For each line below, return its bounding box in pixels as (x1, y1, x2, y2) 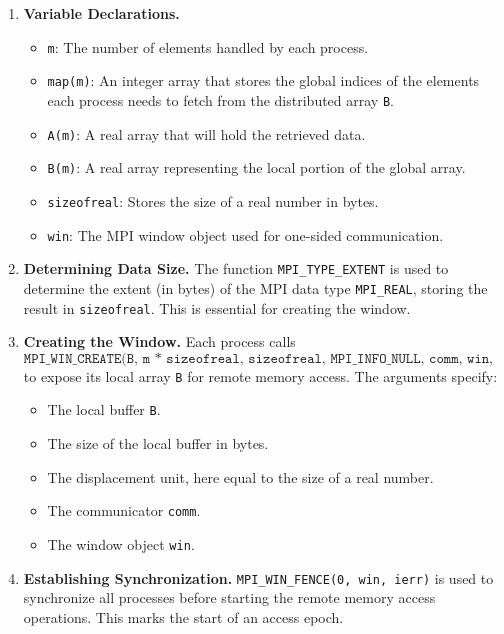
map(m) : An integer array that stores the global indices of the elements (47, 70, 480, 91)
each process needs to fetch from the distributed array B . (47, 89, 394, 110)
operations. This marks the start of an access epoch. (23, 606, 344, 627)
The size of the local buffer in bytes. (47, 433, 269, 454)
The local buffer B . (47, 399, 161, 420)
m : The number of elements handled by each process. (47, 36, 369, 57)
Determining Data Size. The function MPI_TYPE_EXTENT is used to (23, 258, 449, 279)
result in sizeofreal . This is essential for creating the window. (23, 297, 411, 318)
